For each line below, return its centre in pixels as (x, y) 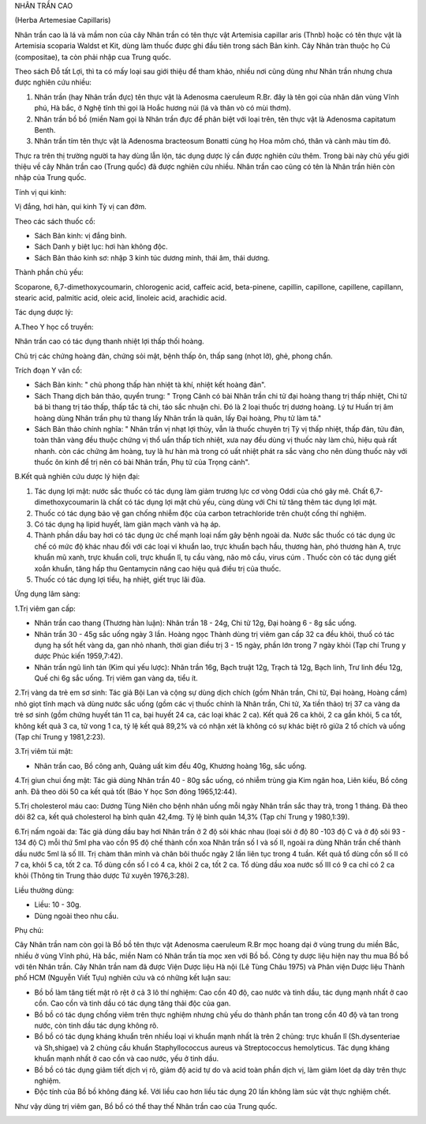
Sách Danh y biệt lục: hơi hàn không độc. (101, 247)
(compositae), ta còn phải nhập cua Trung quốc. (93, 57)
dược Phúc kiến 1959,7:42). (78, 656)
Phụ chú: (29, 930)
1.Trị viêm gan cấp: (45, 609)
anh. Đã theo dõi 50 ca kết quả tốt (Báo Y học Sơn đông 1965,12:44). (126, 791)
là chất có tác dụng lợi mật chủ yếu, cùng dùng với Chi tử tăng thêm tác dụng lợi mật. (239, 502)
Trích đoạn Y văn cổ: (49, 370)
